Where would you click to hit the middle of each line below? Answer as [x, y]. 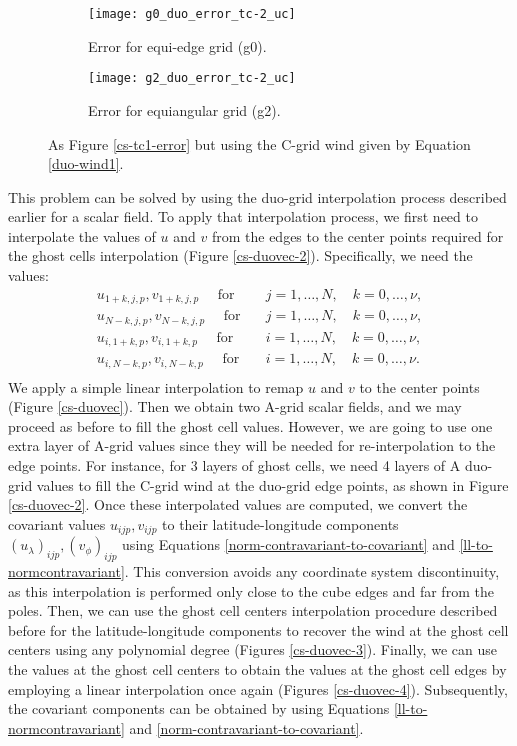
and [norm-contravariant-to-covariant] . [246, 727]
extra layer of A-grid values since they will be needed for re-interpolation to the [252, 445]
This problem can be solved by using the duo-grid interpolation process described [257, 196]
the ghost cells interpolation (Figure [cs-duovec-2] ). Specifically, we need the [240, 255]
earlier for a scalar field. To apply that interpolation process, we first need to [243, 216]
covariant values [57, 523]
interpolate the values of [82, 235]
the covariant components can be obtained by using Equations [199, 708]
